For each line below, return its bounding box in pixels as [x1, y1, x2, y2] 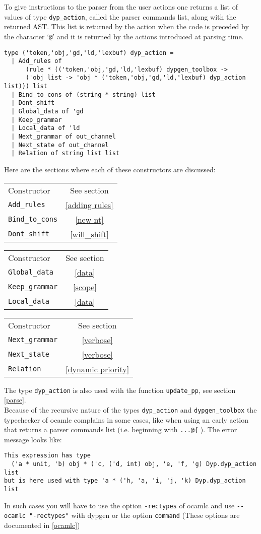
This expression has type [4, 452, 91, 459]
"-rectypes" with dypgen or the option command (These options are [29, 510, 240, 520]
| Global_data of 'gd [11, 108, 84, 115]
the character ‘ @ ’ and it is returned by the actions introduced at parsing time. [4, 31, 244, 41]
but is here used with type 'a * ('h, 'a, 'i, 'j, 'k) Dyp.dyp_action [4, 477, 246, 485]
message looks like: [4, 434, 62, 444]
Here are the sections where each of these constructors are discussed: [4, 164, 216, 175]
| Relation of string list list [11, 150, 120, 157]
